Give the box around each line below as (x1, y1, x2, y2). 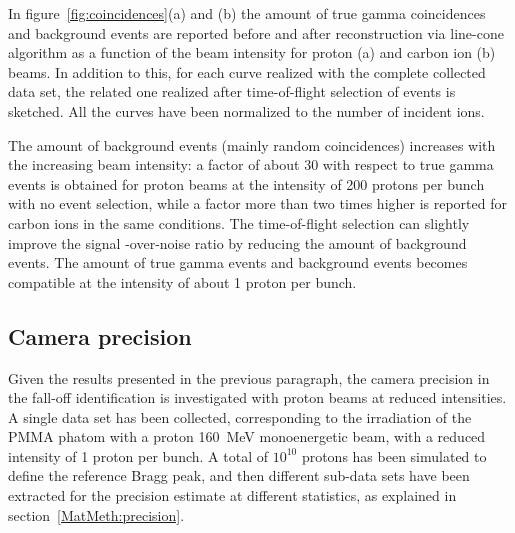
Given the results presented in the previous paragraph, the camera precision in (8, 367, 490, 388)
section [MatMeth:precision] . (8, 504, 185, 525)
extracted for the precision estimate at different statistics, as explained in (8, 485, 457, 506)
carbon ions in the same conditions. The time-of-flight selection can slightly (8, 212, 470, 233)
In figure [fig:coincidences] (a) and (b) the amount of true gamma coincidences (8, 3, 486, 23)
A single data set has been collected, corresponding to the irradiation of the (8, 406, 472, 427)
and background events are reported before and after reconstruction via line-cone (8, 22, 504, 43)
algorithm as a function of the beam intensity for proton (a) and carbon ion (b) (8, 42, 496, 63)
